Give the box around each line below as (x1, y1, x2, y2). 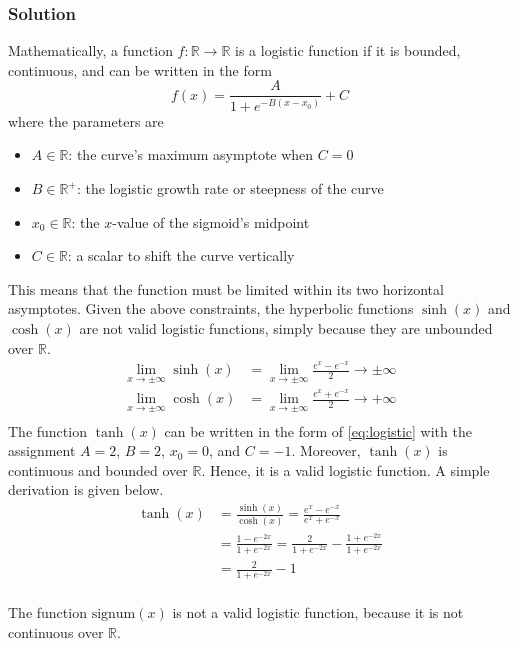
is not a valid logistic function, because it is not (172, 602, 464, 623)
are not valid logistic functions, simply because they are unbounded (79, 317, 493, 338)
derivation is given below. (8, 479, 164, 500)
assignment (8, 440, 76, 461)
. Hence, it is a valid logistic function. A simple (201, 459, 490, 480)
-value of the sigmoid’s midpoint (112, 211, 310, 232)
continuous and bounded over (8, 459, 188, 480)
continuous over (8, 621, 104, 642)
